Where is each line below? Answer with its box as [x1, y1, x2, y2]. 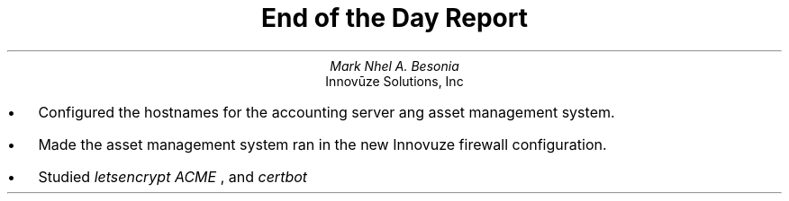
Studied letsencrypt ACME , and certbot [38, 167, 308, 186]
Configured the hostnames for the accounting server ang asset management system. [38, 102, 615, 121]
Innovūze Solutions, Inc [325, 73, 464, 89]
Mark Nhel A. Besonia [330, 57, 459, 74]
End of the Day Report [261, 3, 528, 33]
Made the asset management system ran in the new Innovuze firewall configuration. [38, 135, 607, 153]
